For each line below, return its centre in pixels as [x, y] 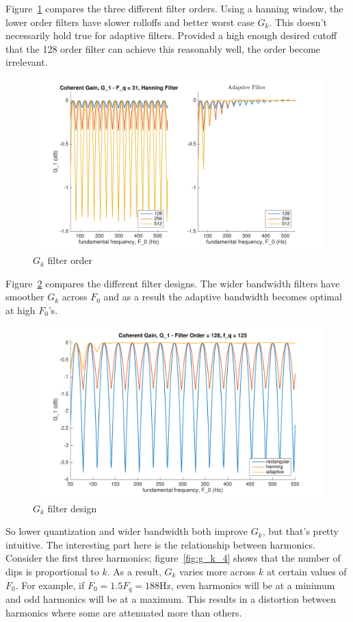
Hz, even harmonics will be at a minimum [247, 585]
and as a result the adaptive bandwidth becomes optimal [223, 297]
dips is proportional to [52, 571]
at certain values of [306, 571]
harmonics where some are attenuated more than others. [124, 612]
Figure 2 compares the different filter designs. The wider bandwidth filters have [173, 283]
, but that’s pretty [300, 531]
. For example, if [50, 585]
